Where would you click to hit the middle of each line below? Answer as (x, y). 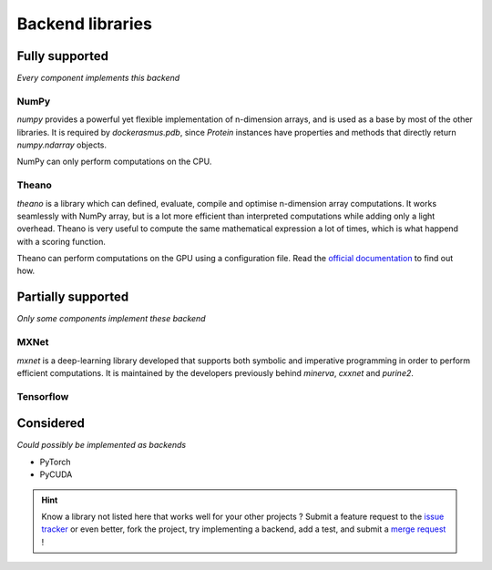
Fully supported (63, 56)
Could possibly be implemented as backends (102, 445)
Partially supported (73, 297)
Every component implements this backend (98, 78)
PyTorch (55, 462)
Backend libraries (84, 24)
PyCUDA (56, 474)
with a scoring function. (61, 241)
